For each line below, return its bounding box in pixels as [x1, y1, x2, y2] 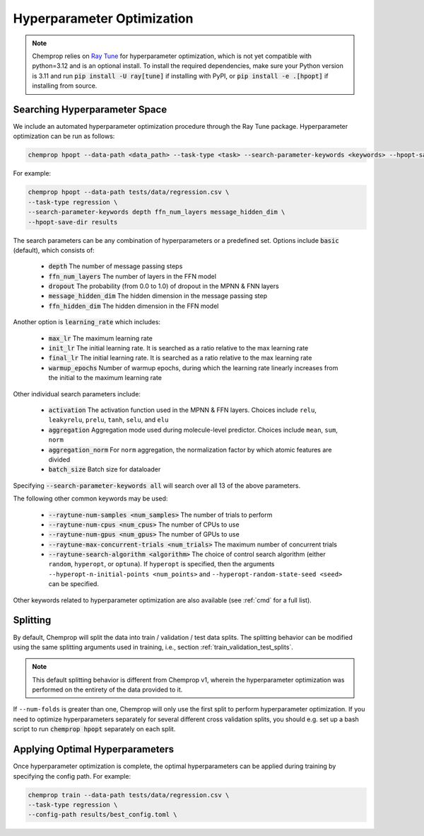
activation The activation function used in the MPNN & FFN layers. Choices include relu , [48, 406, 317, 414]
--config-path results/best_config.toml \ [28, 811, 177, 819]
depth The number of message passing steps [48, 262, 183, 270]
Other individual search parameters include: [13, 389, 141, 398]
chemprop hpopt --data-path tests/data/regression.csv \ [28, 188, 230, 196]
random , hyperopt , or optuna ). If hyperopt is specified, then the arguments [48, 560, 275, 568]
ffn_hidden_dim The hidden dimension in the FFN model [48, 302, 219, 310]
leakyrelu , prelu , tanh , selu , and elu [48, 416, 169, 424]
